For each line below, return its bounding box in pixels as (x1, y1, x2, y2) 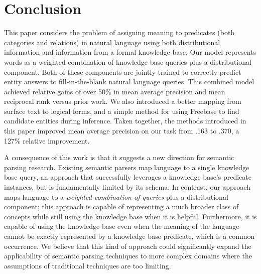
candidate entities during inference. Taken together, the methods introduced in (4, 115, 246, 126)
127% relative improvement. (4, 135, 90, 146)
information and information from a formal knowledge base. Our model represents (4, 47, 256, 57)
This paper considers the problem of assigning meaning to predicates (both (4, 27, 235, 38)
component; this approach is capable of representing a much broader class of (4, 201, 239, 212)
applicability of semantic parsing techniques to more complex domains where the (4, 250, 252, 261)
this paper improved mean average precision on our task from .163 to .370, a (4, 125, 239, 136)
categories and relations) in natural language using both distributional (4, 37, 220, 47)
